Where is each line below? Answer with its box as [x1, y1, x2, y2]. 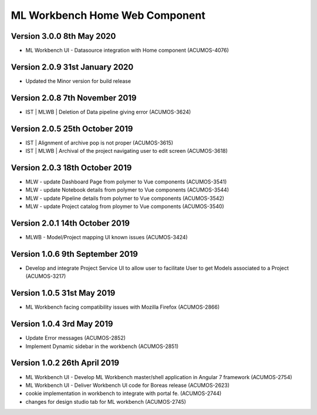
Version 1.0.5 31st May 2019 [11, 288, 116, 298]
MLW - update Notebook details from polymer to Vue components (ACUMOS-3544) [25, 186, 229, 193]
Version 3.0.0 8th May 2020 [11, 31, 116, 41]
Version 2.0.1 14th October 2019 [11, 218, 130, 229]
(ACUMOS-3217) [25, 273, 66, 280]
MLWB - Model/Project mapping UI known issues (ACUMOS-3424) [25, 234, 188, 241]
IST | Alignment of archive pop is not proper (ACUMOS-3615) [25, 139, 173, 146]
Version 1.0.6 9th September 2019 [11, 249, 138, 259]
